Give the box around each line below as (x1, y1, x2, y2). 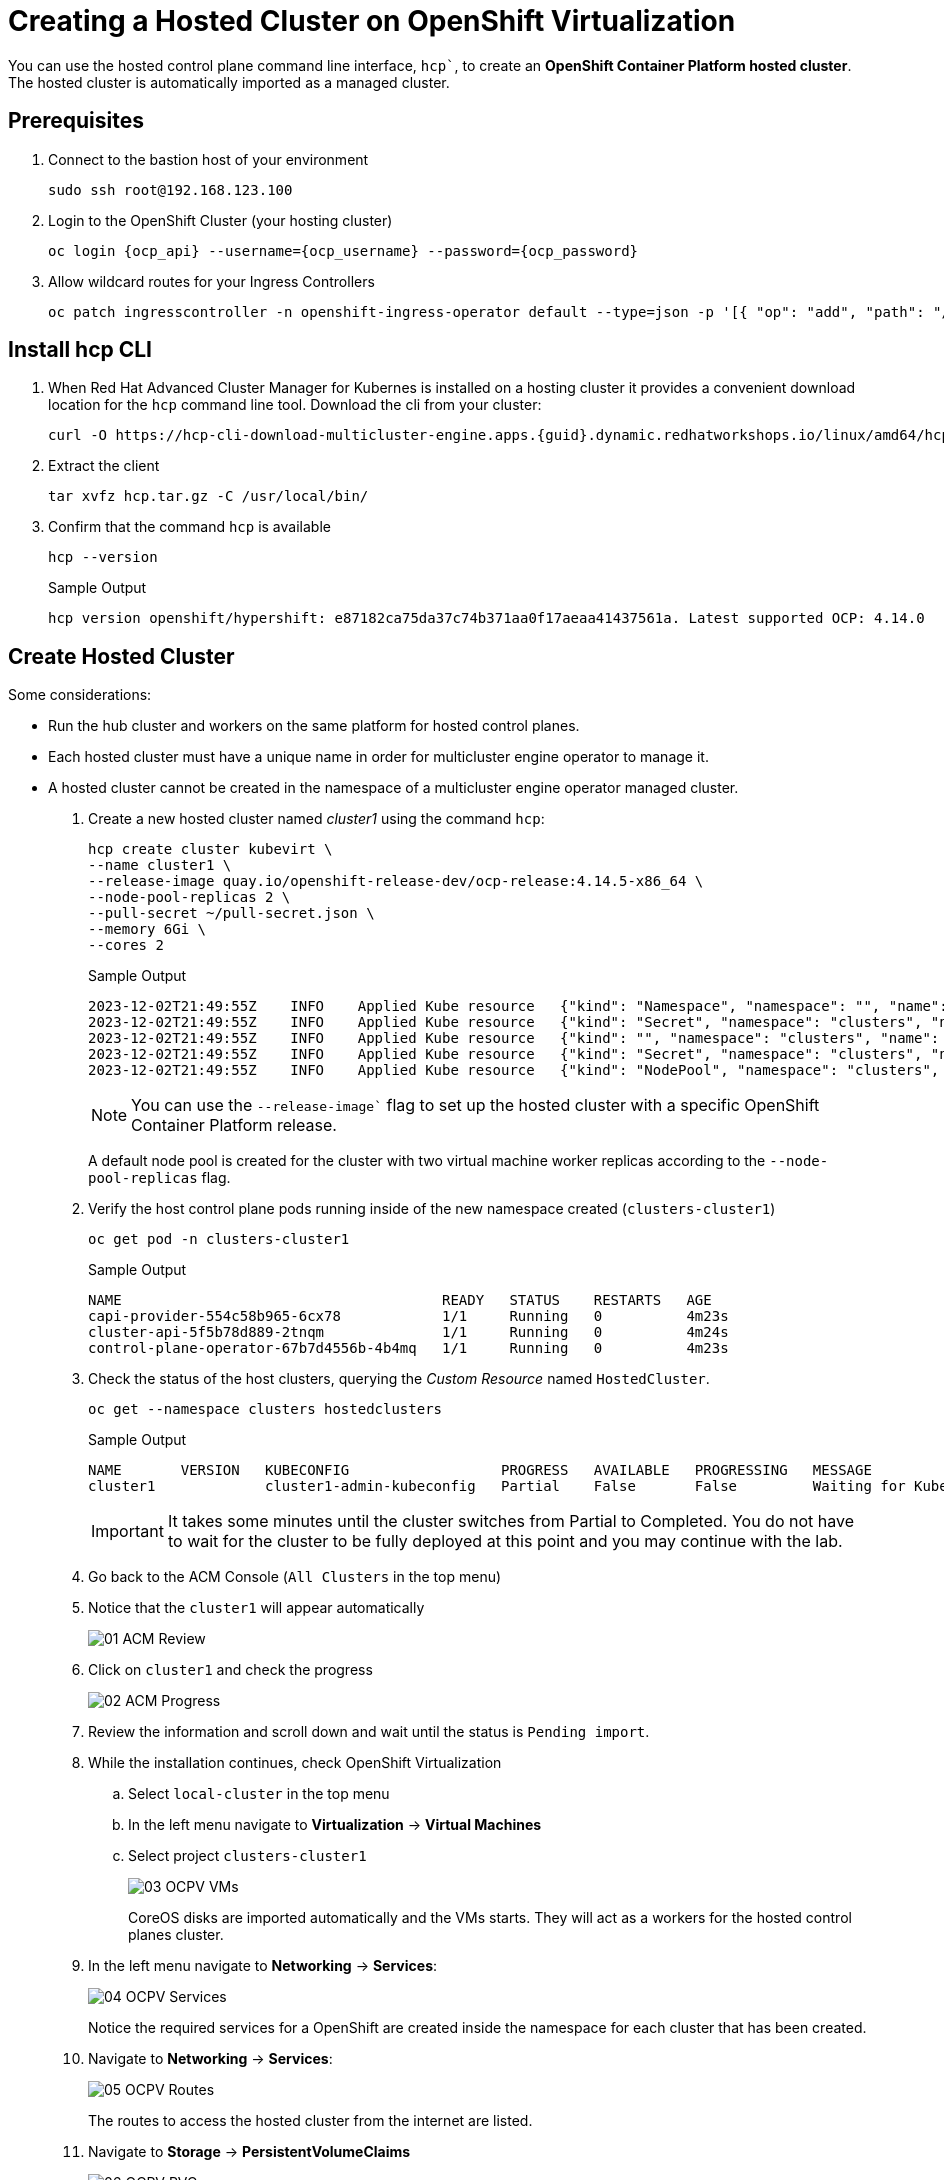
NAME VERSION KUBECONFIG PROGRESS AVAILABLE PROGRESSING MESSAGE (88, 1462, 872, 1479)
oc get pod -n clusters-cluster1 (88, 1231, 350, 1248)
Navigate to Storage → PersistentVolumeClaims (88, 2143, 411, 2161)
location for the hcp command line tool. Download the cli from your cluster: (48, 396, 542, 414)
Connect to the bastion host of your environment (48, 150, 369, 168)
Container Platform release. (131, 1115, 337, 1136)
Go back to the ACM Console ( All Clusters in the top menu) (88, 1568, 502, 1586)
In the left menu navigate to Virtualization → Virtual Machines (128, 1816, 542, 1834)
